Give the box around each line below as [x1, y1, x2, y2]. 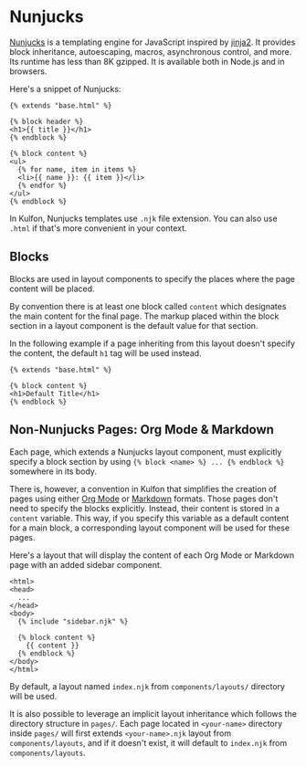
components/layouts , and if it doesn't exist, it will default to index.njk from [9, 737, 288, 748]
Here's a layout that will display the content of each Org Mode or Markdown [9, 550, 295, 561]
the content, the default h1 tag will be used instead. [9, 347, 203, 358]
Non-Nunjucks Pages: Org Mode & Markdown [9, 422, 274, 437]
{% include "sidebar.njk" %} [17, 616, 129, 626]
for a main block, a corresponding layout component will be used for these [9, 522, 290, 533]
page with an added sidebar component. [9, 559, 163, 570]
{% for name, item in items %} [17, 164, 137, 174]
